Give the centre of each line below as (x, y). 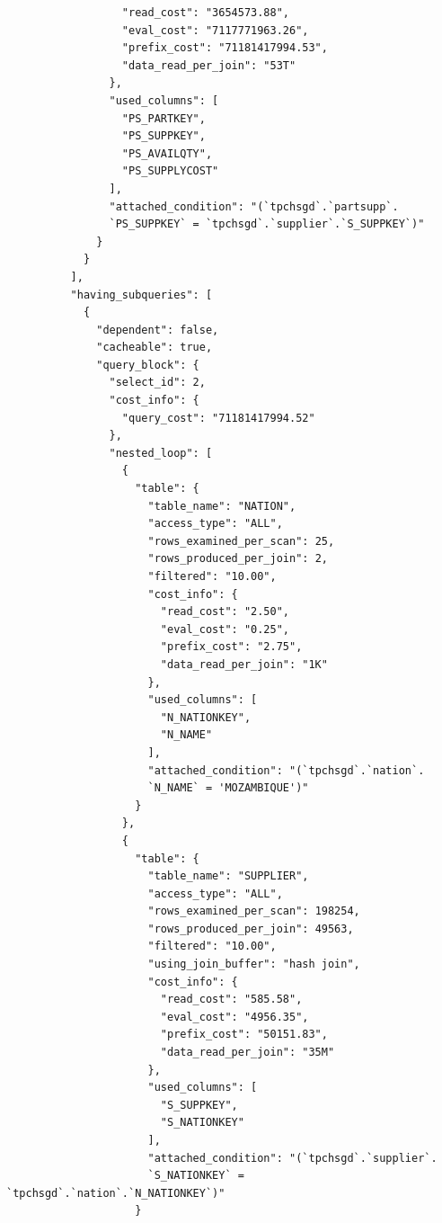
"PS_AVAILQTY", (167, 153)
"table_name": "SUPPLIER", (228, 876)
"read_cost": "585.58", (231, 1000)
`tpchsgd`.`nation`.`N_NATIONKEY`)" (116, 1193)
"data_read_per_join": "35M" (248, 1053)
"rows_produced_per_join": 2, (238, 559)
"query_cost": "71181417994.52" (218, 418)
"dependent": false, (158, 330)
